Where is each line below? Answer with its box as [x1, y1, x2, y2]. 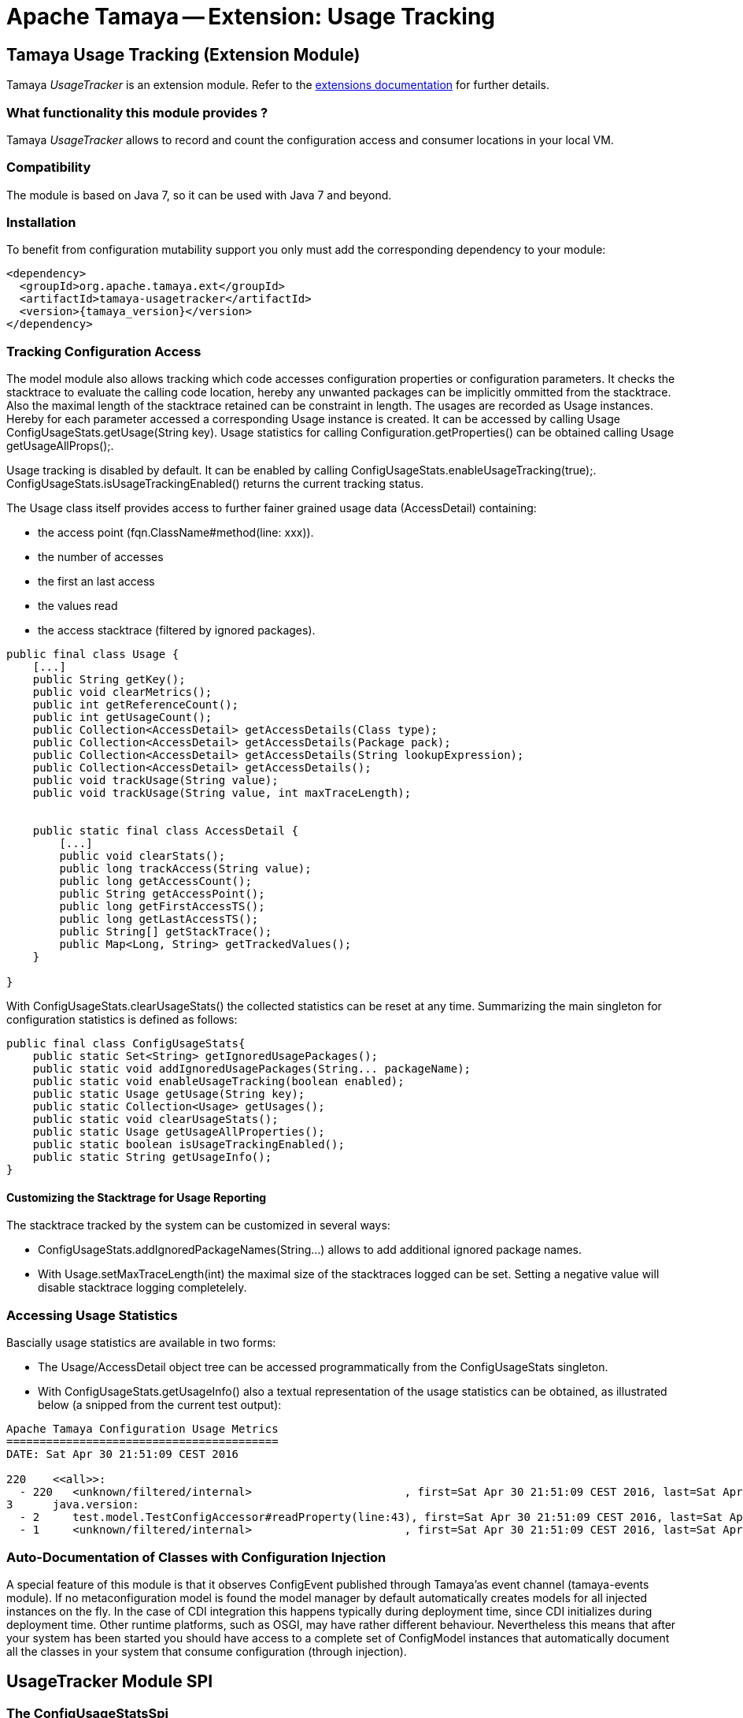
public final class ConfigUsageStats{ [6, 1037, 246, 1051]
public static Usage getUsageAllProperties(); [32, 1125, 325, 1139]
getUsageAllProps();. [6, 439, 114, 453]
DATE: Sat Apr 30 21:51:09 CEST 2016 [6, 1448, 239, 1461]
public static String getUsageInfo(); [32, 1151, 272, 1164]
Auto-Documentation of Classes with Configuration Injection [6, 1549, 386, 1565]
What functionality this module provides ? [6, 104, 268, 121]
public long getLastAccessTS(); [59, 913, 259, 926]
